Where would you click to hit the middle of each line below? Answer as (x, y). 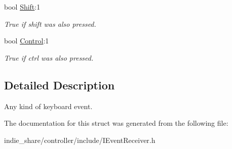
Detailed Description (60, 85)
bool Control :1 (27, 41)
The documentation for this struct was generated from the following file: (116, 123)
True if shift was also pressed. (50, 23)
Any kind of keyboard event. (48, 106)
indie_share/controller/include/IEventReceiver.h (80, 140)
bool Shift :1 (22, 7)
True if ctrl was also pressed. (49, 57)
